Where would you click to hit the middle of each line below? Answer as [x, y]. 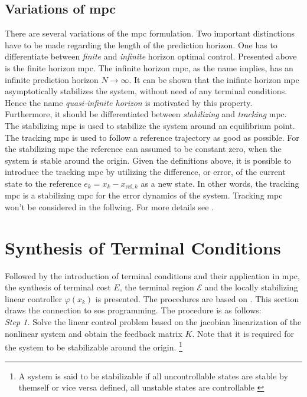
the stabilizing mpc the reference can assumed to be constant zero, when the [143, 149]
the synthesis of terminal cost [58, 287]
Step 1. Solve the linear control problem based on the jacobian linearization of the [153, 322]
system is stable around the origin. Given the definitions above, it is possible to [148, 160]
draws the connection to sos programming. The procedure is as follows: [133, 310]
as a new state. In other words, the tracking [220, 183]
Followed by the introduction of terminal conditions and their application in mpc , [152, 275]
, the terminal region [157, 287]
